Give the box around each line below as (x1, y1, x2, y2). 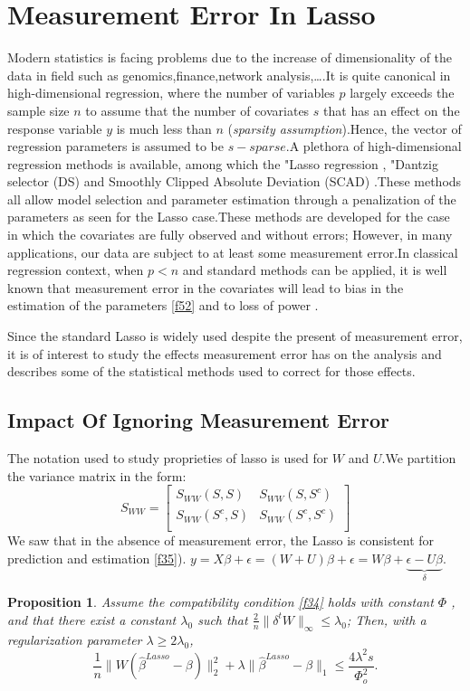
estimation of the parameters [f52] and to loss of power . (7, 296, 319, 315)
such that (197, 610, 248, 629)
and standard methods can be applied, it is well (182, 260, 447, 279)
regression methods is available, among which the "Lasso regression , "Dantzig (7, 154, 438, 173)
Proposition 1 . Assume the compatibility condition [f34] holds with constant (7, 592, 434, 611)
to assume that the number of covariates (85, 100, 310, 119)
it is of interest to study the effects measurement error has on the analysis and (7, 344, 442, 363)
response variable (7, 118, 102, 137)
